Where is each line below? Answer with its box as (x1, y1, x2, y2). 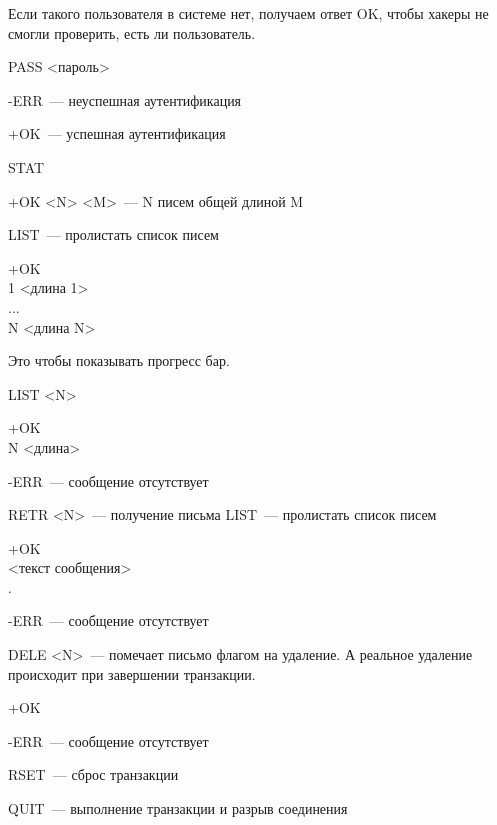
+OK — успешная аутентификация (8, 123, 226, 144)
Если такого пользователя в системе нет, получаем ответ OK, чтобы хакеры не (8, 3, 489, 23)
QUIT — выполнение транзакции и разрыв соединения (8, 798, 348, 819)
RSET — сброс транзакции (8, 764, 179, 785)
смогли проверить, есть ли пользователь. (8, 22, 256, 43)
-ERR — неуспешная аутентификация (8, 89, 242, 110)
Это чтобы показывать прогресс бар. (8, 350, 230, 371)
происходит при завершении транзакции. (8, 663, 256, 684)
